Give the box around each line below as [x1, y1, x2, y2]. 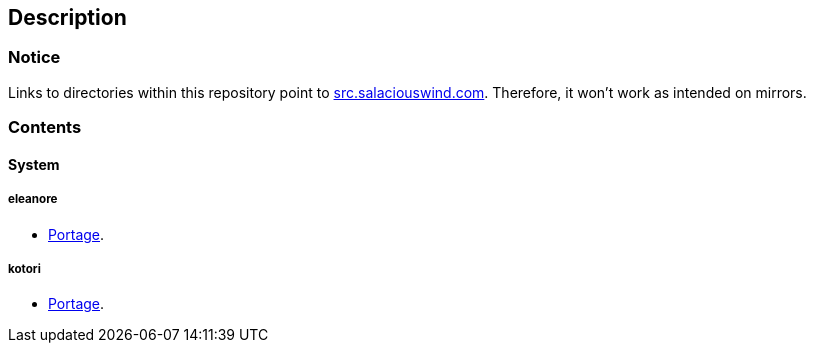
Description [8, 5, 127, 30]
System [8, 155, 60, 173]
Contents [8, 117, 82, 138]
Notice [8, 47, 61, 68]
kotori [8, 261, 41, 276]
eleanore [8, 192, 58, 207]
